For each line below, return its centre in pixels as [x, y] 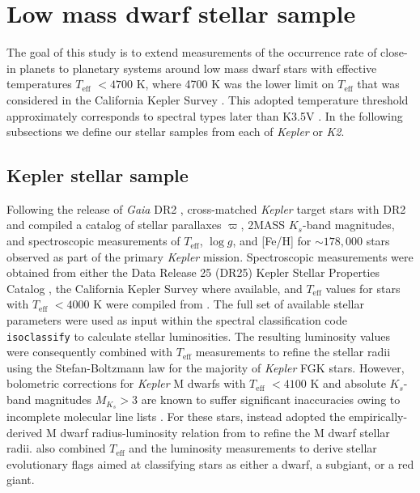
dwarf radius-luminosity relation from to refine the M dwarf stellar [225, 432]
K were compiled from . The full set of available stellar [229, 304]
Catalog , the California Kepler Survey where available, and [155, 288]
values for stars [363, 288]
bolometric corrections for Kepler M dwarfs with [126, 383]
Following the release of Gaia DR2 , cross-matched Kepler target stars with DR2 [206, 208]
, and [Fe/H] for [272, 241]
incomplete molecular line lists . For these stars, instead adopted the [176, 416]
